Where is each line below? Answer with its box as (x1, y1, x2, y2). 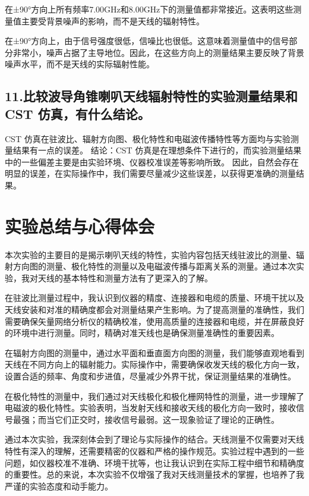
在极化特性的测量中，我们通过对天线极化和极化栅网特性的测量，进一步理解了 (5, 390, 304, 402)
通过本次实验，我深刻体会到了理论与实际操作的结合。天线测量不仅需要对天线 (5, 433, 304, 445)
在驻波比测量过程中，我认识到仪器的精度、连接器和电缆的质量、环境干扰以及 (5, 291, 304, 304)
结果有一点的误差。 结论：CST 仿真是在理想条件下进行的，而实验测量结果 (12, 144, 302, 156)
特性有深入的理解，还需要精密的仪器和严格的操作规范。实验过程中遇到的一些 (5, 444, 304, 457)
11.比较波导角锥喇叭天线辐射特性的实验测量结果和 (5, 87, 298, 105)
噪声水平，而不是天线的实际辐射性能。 (5, 58, 154, 70)
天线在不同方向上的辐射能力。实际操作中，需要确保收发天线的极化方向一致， (5, 358, 304, 371)
